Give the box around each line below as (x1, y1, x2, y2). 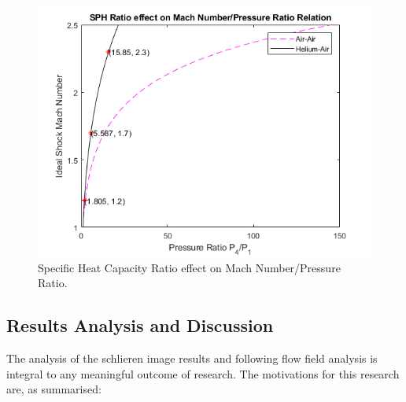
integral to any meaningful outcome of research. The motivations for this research (6, 365, 400, 382)
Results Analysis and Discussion (6, 313, 274, 337)
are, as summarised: (6, 381, 101, 397)
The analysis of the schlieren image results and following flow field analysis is (6, 349, 378, 366)
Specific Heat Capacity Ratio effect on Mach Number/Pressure (38, 259, 341, 275)
